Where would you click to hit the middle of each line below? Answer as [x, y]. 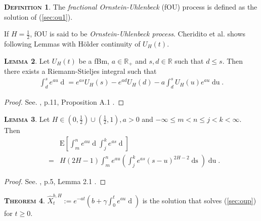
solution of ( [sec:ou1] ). [38, 16]
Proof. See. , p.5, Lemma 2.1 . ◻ [55, 181]
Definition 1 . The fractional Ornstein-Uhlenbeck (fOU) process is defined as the [131, 7]
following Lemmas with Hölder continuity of [72, 44]
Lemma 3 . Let [27, 119]
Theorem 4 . [25, 200]
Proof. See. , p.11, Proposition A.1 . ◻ [64, 101]
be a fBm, [94, 60]
